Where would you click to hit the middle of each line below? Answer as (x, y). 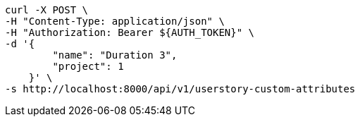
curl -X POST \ (47, 10)
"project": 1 (88, 66)
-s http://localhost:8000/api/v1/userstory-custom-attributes (180, 89)
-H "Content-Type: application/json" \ (115, 21)
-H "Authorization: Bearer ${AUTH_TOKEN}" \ (130, 32)
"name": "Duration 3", (115, 55)
